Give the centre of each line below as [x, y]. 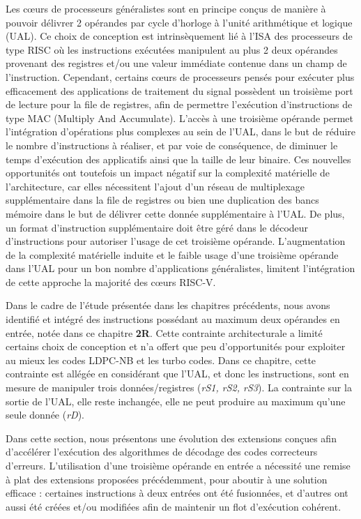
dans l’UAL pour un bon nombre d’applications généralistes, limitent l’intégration [180, 268]
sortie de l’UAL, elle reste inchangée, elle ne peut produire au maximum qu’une [176, 401]
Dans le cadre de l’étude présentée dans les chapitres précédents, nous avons [168, 305]
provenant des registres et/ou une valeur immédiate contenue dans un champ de [176, 63]
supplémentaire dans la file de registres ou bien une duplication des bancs [162, 200]
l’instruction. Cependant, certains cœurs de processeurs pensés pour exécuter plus [180, 76]
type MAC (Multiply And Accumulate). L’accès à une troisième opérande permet [179, 118]
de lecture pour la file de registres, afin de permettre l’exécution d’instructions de [179, 104]
